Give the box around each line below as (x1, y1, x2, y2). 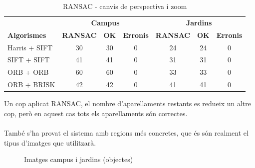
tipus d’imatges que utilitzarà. (4, 137, 96, 148)
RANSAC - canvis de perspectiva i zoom (62, 1, 187, 11)
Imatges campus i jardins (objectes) (24, 154, 133, 165)
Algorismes (7, 29, 46, 40)
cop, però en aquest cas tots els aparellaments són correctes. (4, 108, 188, 118)
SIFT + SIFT (7, 54, 50, 65)
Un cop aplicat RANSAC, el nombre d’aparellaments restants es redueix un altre (4, 98, 251, 109)
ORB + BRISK (7, 79, 55, 90)
